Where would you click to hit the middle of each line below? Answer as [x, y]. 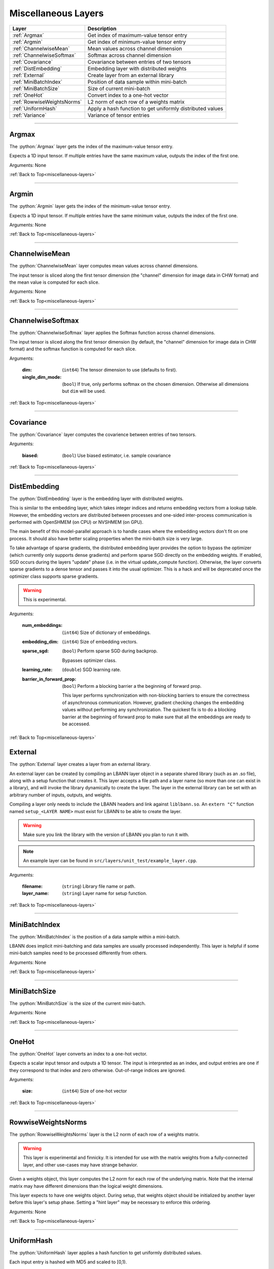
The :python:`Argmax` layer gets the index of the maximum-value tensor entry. [91, 147]
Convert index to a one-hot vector [128, 95]
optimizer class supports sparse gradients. [54, 576]
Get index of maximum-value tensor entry [138, 35]
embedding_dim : [40, 642]
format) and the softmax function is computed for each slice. [73, 349]
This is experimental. [45, 599]
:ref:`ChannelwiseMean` [41, 48]
